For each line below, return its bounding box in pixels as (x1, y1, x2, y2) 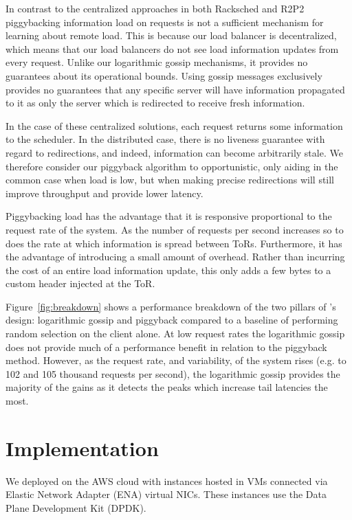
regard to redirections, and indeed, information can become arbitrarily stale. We (5, 145, 343, 159)
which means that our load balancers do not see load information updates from (5, 41, 339, 56)
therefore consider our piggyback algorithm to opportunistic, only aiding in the (5, 159, 338, 173)
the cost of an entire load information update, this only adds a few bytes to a (5, 262, 331, 277)
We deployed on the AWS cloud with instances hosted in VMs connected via (5, 473, 328, 488)
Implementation (5, 433, 159, 462)
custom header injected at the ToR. (5, 276, 155, 291)
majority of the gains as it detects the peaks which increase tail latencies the (5, 380, 328, 394)
